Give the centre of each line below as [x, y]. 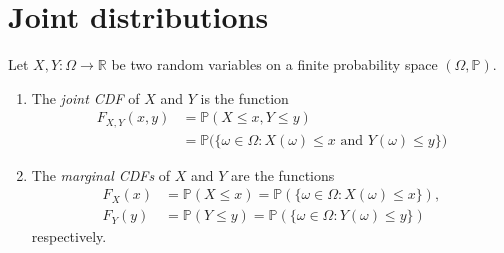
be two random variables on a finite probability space [274, 64]
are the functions [283, 174]
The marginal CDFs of [101, 174]
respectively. [69, 236]
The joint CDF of [85, 97]
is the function [244, 97]
